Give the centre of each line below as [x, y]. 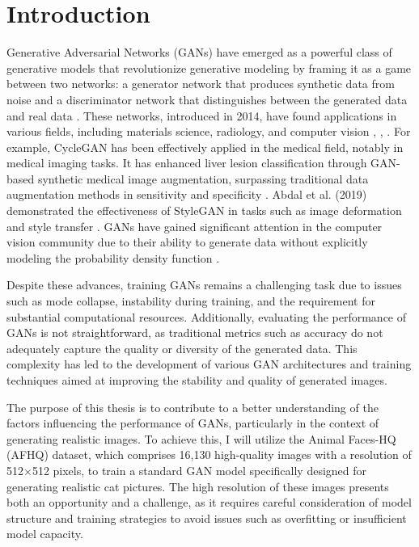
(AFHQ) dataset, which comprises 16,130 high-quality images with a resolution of [209, 454]
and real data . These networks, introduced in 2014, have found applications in [202, 115]
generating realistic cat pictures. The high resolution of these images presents [198, 486]
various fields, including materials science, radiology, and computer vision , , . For [209, 131]
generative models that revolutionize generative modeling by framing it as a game [209, 67]
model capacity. [45, 534]
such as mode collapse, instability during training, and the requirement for [191, 301]
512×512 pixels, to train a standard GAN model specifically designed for [187, 470]
